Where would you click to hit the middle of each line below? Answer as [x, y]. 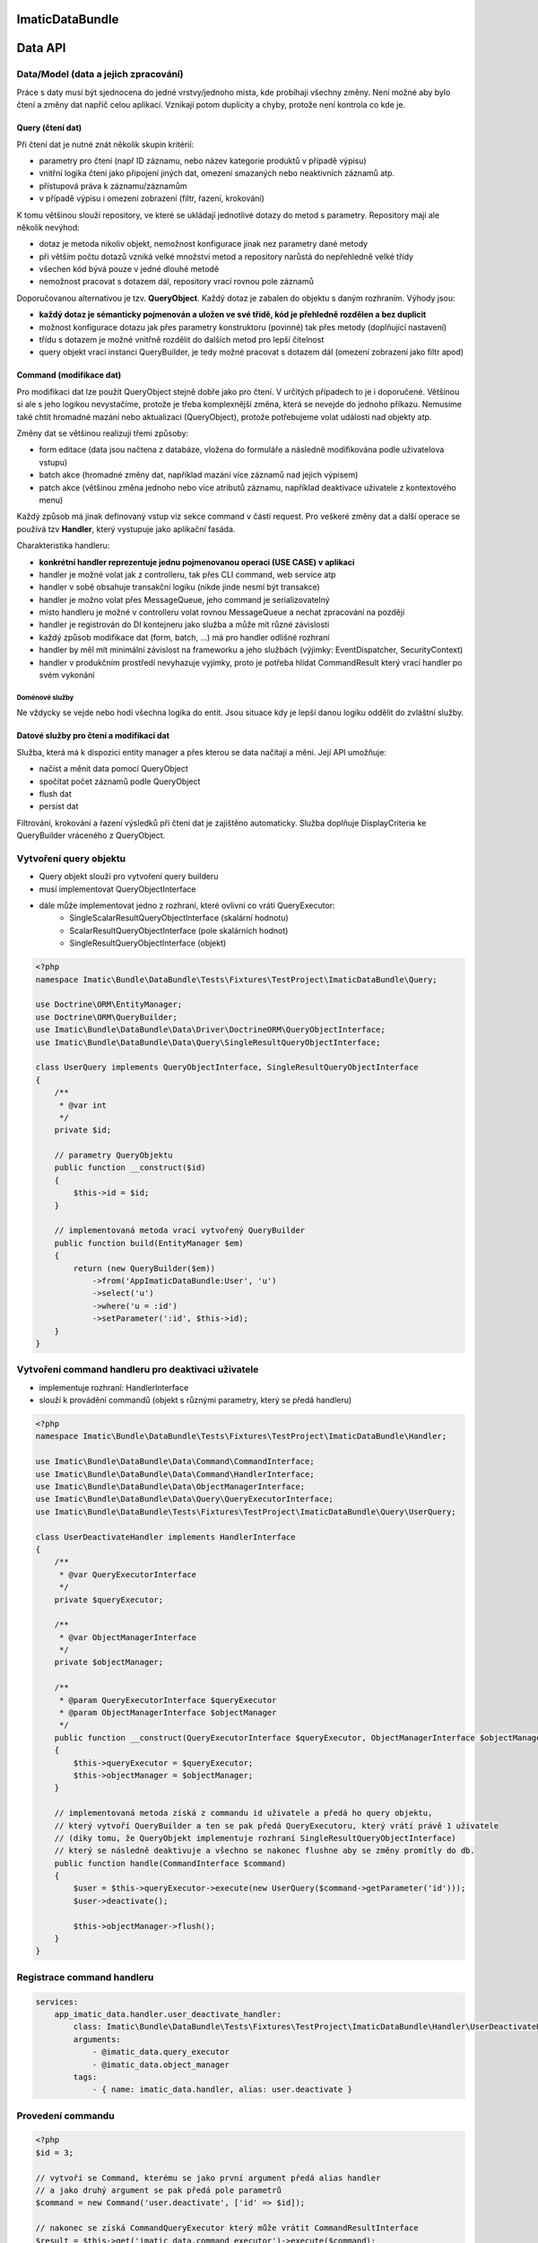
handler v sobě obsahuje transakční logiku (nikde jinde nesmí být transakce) [179, 587]
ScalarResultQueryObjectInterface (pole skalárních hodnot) [179, 930]
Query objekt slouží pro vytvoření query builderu [129, 877]
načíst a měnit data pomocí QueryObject [113, 769]
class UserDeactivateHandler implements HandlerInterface [165, 1537]
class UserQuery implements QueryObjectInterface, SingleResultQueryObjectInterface [227, 1067]
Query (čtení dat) [49, 128]
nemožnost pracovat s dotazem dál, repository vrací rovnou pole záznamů [176, 282]
